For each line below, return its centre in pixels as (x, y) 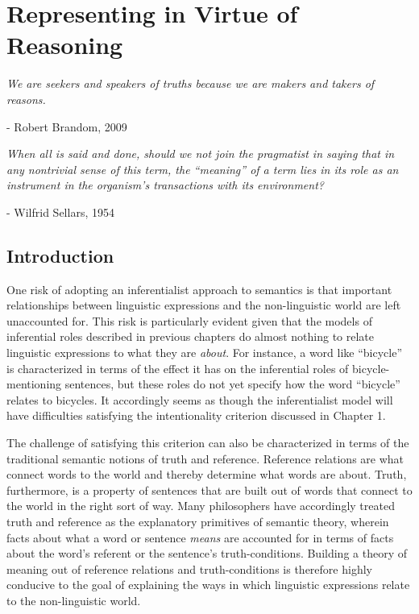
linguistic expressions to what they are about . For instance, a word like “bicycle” (205, 353)
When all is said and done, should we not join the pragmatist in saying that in (201, 153)
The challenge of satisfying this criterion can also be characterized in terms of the (208, 443)
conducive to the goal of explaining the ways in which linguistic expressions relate (208, 585)
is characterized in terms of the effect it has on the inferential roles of (178, 368)
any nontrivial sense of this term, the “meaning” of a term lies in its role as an (203, 169)
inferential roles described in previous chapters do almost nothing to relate (191, 336)
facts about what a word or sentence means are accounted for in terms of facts (200, 537)
